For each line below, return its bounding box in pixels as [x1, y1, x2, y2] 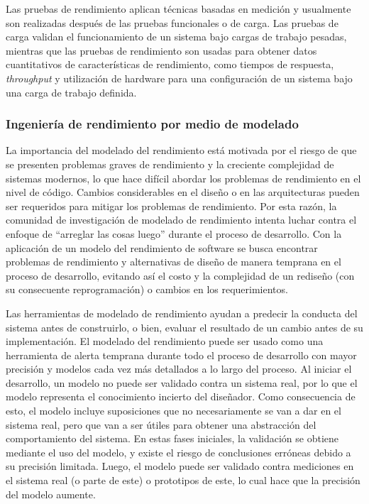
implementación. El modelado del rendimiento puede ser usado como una [6, 334, 324, 349]
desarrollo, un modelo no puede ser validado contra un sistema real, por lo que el [6, 375, 358, 390]
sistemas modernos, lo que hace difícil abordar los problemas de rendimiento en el [6, 170, 361, 185]
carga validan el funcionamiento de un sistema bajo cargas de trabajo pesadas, [6, 29, 347, 44]
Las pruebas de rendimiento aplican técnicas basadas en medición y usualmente [6, 1, 351, 16]
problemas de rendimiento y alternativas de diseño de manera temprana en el [6, 254, 341, 269]
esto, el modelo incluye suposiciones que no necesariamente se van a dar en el [6, 403, 341, 418]
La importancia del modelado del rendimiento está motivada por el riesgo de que [6, 143, 357, 158]
